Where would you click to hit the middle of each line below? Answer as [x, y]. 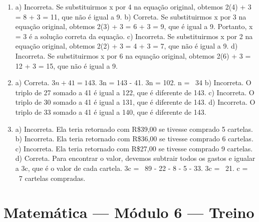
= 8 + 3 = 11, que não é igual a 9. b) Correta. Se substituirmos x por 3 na [131, 16]
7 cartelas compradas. [52, 178]
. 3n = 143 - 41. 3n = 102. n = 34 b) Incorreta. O [173, 82]
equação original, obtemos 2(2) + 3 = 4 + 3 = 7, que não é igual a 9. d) [126, 46]
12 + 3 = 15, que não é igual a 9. [66, 65]
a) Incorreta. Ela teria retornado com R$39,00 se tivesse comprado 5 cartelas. [134, 129]
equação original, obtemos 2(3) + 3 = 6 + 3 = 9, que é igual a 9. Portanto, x [134, 26]
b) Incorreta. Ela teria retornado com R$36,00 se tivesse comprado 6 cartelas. [134, 139]
